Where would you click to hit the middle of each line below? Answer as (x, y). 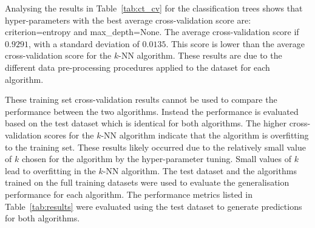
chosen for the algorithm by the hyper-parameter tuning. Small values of (157, 159)
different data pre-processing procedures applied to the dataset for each (137, 67)
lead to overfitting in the (50, 170)
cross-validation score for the (58, 55)
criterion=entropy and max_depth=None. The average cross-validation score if (152, 32)
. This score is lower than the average (235, 43)
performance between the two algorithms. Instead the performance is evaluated (152, 111)
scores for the (69, 135)
